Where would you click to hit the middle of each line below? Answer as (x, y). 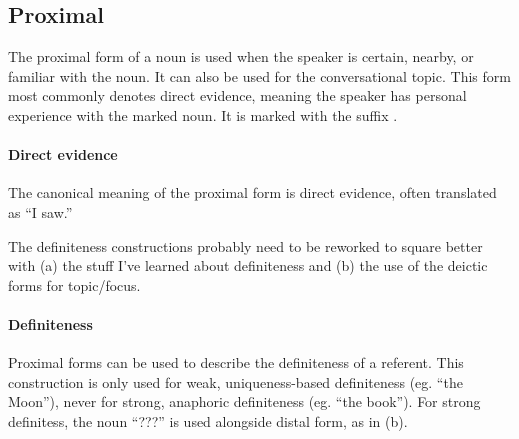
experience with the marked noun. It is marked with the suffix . (203, 114)
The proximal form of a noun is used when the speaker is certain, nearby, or (241, 56)
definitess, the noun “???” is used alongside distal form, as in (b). (208, 420)
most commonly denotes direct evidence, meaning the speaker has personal (237, 95)
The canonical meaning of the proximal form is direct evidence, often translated (252, 192)
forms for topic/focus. (74, 284)
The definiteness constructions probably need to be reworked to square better (245, 245)
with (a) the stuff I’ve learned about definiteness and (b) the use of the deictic (248, 265)
